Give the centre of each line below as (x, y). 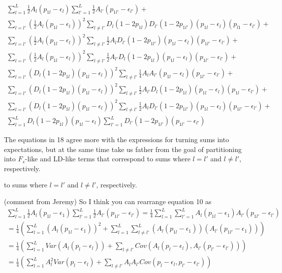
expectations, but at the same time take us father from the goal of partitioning (123, 149)
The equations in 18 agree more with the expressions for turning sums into (117, 139)
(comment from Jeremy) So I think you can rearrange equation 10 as (108, 201)
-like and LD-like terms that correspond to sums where (108, 159)
